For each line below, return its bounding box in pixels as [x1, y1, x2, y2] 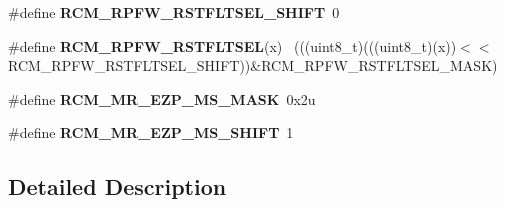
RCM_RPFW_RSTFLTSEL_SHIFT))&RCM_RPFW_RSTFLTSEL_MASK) [8, 55, 498, 76]
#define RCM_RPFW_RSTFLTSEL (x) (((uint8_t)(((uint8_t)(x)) [8, 35, 457, 56]
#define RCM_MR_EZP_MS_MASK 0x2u [8, 88, 316, 109]
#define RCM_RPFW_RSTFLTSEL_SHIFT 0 [8, 2, 340, 22]
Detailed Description [8, 171, 227, 202]
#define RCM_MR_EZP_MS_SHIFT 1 [8, 122, 294, 143]
